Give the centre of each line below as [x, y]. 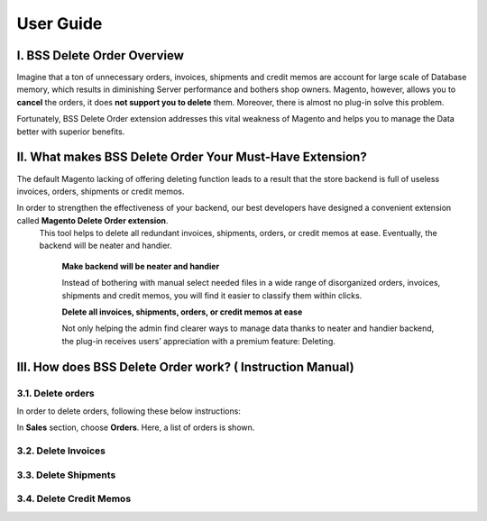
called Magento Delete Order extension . [92, 220]
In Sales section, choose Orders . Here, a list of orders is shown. [136, 427]
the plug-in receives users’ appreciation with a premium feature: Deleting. [198, 341]
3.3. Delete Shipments [66, 475]
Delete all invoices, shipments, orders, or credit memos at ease [182, 312]
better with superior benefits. [71, 132]
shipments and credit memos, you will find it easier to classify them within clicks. [212, 295]
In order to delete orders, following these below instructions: [129, 411]
